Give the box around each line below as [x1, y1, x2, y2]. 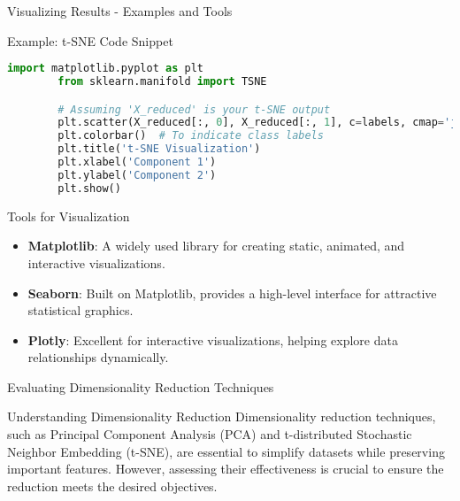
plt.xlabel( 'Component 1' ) [57, 156, 217, 169]
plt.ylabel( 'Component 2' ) [57, 168, 217, 181]
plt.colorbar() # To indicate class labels [57, 129, 324, 143]
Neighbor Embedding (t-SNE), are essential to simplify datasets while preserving [7, 442, 445, 460]
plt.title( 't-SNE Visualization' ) [57, 143, 261, 156]
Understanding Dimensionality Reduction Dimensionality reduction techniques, [7, 407, 436, 426]
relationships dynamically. [27, 348, 169, 366]
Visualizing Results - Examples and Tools [7, 2, 233, 19]
